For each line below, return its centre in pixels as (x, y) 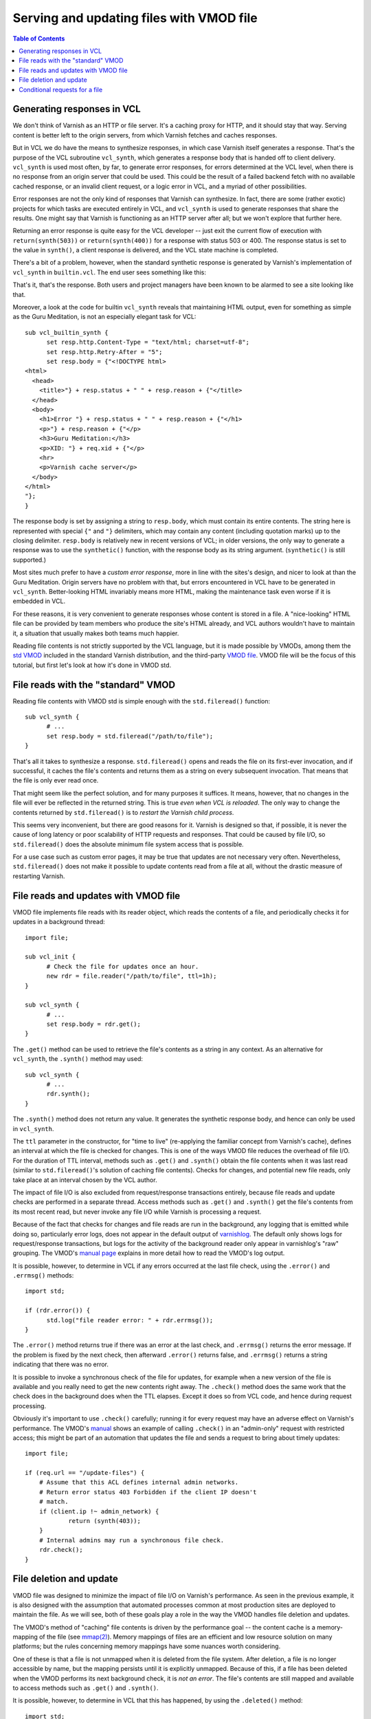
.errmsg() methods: (43, 1275)
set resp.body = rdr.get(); (93, 1024)
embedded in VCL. (39, 601)
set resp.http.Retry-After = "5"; (104, 352)
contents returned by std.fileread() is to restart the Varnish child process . (123, 812)
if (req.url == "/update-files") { (85, 1473)
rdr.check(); (61, 1550)
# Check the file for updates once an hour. (123, 966)
